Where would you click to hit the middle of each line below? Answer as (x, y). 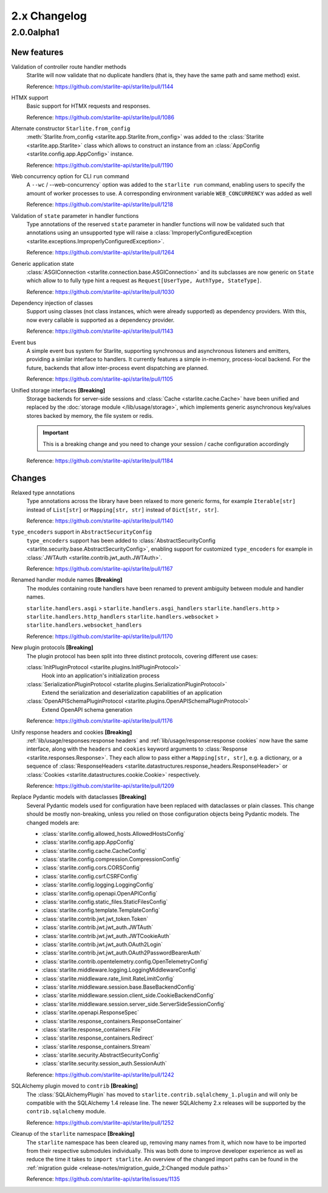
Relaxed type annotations (43, 492)
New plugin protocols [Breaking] (52, 647)
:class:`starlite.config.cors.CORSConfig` (91, 868)
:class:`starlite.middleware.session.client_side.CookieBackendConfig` (128, 995)
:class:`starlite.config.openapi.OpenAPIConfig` (100, 893)
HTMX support (30, 97)
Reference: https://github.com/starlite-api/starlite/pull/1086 (100, 117)
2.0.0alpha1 (36, 32)
